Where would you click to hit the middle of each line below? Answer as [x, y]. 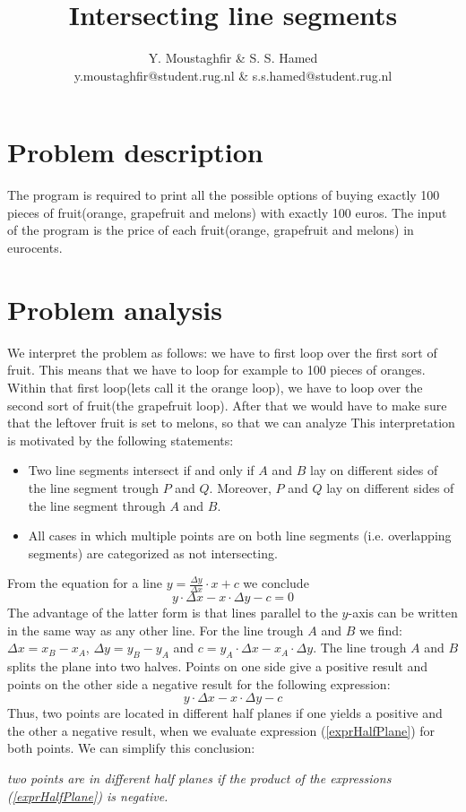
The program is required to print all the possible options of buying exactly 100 [224, 195]
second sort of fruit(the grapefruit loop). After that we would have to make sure [227, 405]
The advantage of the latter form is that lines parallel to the [173, 613]
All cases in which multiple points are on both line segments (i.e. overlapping [240, 536]
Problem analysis [115, 309]
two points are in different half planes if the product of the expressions [199, 778]
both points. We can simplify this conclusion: [131, 748]
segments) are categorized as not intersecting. [153, 553]
